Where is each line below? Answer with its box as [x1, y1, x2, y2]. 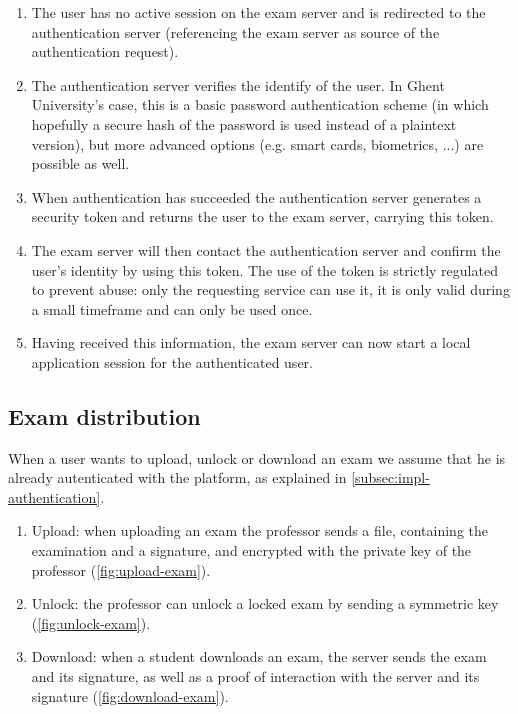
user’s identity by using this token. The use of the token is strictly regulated [31, 259, 498, 280]
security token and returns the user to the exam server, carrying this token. [31, 206, 494, 227]
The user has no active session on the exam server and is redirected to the [31, 2, 486, 22]
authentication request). [31, 41, 179, 62]
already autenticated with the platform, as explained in [8, 467, 347, 488]
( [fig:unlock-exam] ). [31, 612, 151, 633]
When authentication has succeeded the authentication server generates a [31, 186, 482, 207]
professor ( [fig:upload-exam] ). [31, 559, 211, 580]
